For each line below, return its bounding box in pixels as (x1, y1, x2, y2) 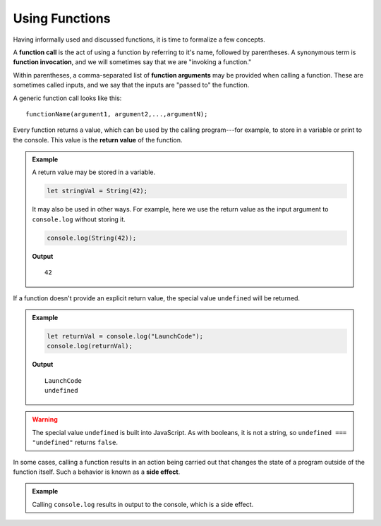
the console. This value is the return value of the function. (13, 135, 183, 144)
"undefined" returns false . (32, 438, 119, 447)
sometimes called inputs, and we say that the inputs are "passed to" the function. (13, 81, 250, 90)
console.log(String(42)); (47, 233, 137, 242)
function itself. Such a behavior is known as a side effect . (13, 467, 181, 476)
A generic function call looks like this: (13, 94, 122, 102)
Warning (32, 415, 58, 424)
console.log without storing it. (32, 215, 126, 224)
